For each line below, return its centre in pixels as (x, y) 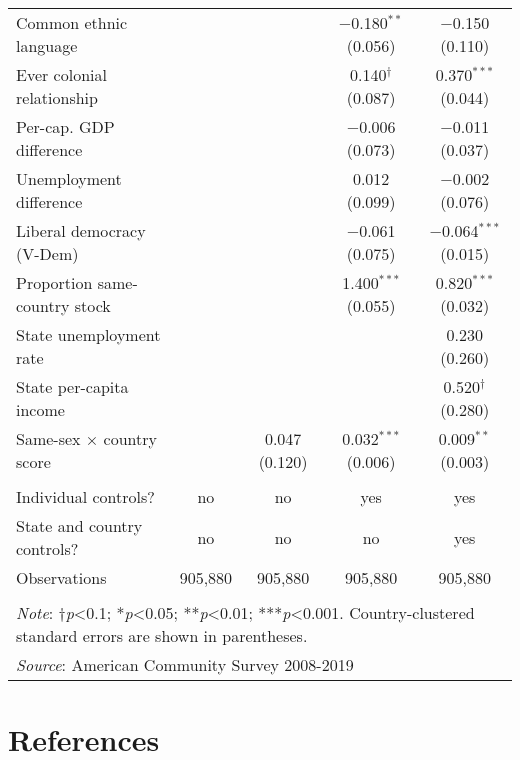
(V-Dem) (47, 253)
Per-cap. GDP (65, 126)
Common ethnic (72, 22)
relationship (57, 97)
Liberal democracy (81, 230)
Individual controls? (85, 496)
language (47, 45)
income (40, 409)
